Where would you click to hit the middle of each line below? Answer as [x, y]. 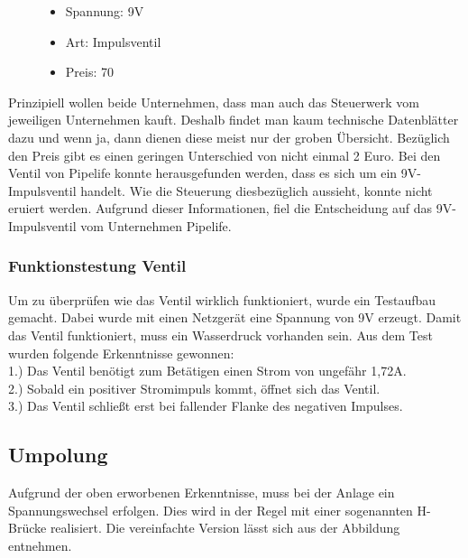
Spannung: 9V [105, 11]
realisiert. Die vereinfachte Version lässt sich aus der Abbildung [225, 528]
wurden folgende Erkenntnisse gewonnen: [121, 353]
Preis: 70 [89, 72]
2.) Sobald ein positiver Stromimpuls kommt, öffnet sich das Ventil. [194, 388]
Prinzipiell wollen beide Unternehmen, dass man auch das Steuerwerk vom [214, 102]
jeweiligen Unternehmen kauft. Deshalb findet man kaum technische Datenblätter [234, 120]
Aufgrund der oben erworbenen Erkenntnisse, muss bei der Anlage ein [202, 493]
